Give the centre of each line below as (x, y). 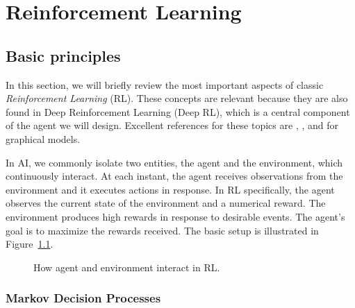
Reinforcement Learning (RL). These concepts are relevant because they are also (177, 98)
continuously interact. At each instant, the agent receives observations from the (174, 176)
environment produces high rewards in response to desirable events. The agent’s (175, 216)
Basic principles (63, 55)
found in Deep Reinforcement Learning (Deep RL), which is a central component (178, 111)
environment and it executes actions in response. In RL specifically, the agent (170, 189)
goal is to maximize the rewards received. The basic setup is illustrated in (162, 230)
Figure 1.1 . (30, 244)
